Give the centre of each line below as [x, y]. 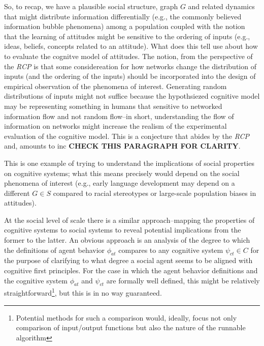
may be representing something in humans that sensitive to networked [113, 106]
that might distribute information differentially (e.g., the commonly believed [123, 16]
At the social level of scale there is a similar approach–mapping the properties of [129, 220]
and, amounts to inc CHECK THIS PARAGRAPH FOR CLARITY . [122, 146]
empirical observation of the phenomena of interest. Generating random [115, 86]
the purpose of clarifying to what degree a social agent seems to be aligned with [128, 260]
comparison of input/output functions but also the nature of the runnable [131, 327]
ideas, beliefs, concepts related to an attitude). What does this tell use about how [131, 46]
